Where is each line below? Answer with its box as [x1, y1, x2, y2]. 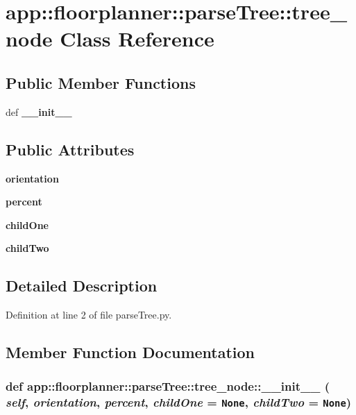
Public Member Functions [6, 71, 196, 93]
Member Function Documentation [6, 341, 255, 363]
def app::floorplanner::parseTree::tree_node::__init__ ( [6, 378, 330, 395]
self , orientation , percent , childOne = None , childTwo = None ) [6, 393, 352, 411]
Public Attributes [6, 138, 135, 160]
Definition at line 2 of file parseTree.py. [6, 307, 172, 322]
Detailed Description [6, 275, 158, 296]
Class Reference [60, 24, 214, 53]
